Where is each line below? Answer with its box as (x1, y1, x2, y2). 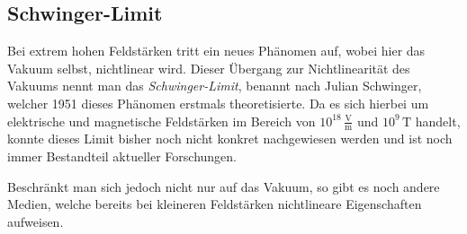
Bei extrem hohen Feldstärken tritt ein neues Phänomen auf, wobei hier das (7, 41, 426, 60)
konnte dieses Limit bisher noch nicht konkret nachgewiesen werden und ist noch (7, 129, 453, 148)
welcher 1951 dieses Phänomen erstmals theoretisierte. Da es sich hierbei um (7, 93, 429, 112)
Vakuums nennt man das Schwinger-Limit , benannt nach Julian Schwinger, (7, 76, 422, 95)
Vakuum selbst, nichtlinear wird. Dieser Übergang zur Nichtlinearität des (7, 58, 410, 77)
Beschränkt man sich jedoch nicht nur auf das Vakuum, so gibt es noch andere (7, 177, 440, 195)
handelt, (415, 111, 461, 130)
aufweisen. (7, 212, 64, 230)
